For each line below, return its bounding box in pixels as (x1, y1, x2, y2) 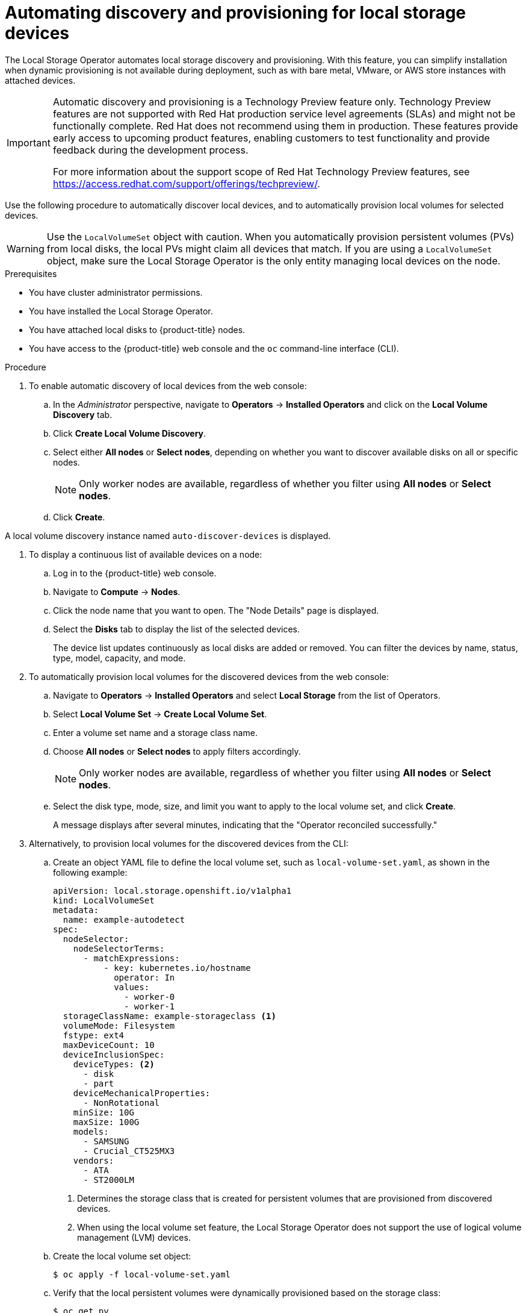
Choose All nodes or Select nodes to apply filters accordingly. (53, 746, 301, 756)
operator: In (114, 972, 175, 982)
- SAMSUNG (83, 1136, 129, 1146)
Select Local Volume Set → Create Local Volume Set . (53, 708, 267, 719)
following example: (53, 867, 128, 878)
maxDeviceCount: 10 (63, 1040, 155, 1050)
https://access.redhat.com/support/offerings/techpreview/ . (52, 177, 320, 190)
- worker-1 (124, 1001, 175, 1011)
